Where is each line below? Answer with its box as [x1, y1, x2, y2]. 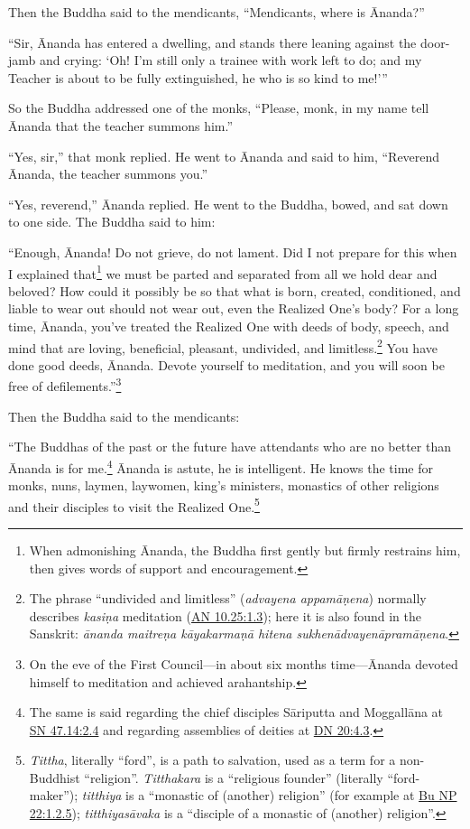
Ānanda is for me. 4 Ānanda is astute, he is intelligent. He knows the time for [8, 455, 434, 477]
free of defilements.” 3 [8, 374, 122, 396]
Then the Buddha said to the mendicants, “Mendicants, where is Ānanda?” [8, 3, 425, 21]
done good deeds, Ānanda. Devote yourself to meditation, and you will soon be [8, 355, 445, 374]
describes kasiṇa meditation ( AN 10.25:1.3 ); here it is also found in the [29, 606, 421, 625]
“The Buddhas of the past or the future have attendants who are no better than [8, 437, 451, 456]
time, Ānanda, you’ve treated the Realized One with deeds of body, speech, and [8, 316, 449, 335]
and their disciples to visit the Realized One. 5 [8, 494, 260, 516]
